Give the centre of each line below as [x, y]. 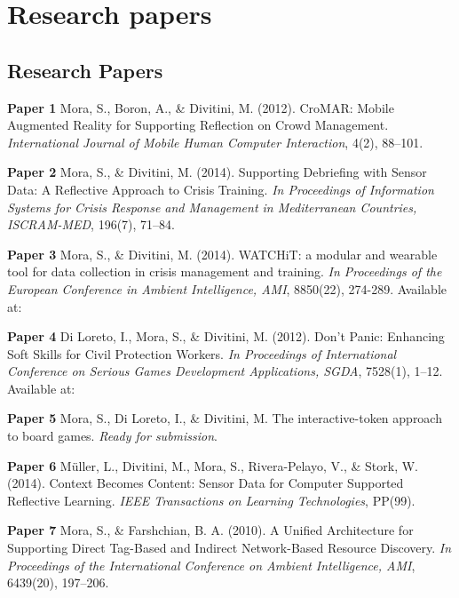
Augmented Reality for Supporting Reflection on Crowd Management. [198, 125]
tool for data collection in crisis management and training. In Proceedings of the [225, 271]
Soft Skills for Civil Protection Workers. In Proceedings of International [202, 353]
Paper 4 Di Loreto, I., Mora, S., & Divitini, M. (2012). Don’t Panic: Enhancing [226, 336]
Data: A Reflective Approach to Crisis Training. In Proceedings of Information [221, 189]
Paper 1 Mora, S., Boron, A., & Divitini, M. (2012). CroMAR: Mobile [201, 107]
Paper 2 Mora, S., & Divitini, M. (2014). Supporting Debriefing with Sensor [217, 172]
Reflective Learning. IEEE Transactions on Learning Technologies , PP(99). [211, 500]
